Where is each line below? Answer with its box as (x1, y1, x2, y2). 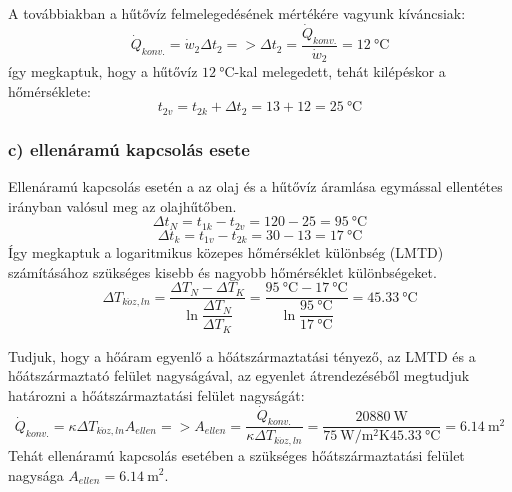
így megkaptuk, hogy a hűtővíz (8, 61, 198, 82)
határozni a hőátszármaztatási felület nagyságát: (8, 384, 305, 405)
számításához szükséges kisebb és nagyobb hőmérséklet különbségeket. (8, 261, 437, 282)
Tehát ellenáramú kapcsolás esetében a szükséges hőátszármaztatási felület (8, 444, 465, 465)
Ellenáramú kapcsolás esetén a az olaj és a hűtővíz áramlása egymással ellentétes (8, 175, 503, 196)
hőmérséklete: (8, 80, 91, 101)
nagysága (8, 464, 64, 485)
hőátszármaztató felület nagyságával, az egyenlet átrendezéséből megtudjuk (8, 365, 470, 386)
